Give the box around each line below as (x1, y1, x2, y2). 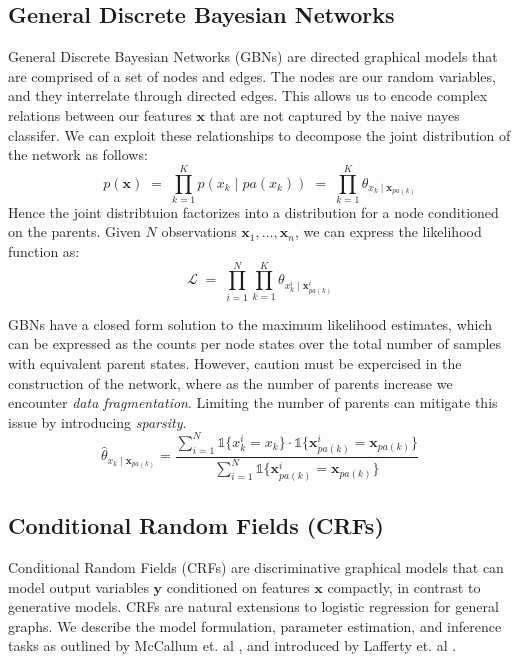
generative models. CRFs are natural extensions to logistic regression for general (8, 596, 499, 617)
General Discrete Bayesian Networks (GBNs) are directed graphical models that (8, 46, 498, 67)
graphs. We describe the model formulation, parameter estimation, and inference (8, 615, 502, 636)
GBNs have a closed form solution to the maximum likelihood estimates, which (8, 313, 493, 334)
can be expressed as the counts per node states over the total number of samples (8, 333, 502, 354)
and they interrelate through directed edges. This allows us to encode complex (8, 85, 488, 106)
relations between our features (8, 104, 192, 125)
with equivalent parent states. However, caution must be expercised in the (8, 352, 462, 373)
